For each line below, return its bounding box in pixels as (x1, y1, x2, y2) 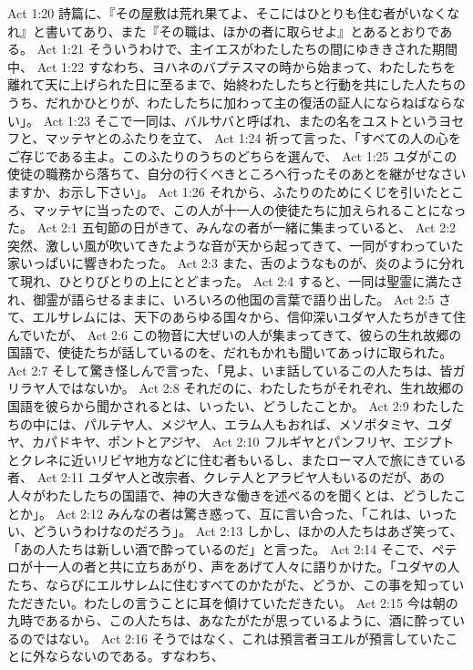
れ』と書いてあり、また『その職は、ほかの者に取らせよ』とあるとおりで (7, 21, 440, 40)
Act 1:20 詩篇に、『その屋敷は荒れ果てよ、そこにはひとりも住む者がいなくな (7, 4, 460, 22)
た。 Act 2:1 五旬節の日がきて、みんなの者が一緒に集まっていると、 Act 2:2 (7, 218, 457, 237)
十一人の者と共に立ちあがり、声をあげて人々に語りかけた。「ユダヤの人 (32, 557, 460, 576)
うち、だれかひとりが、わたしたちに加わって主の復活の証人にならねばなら (7, 92, 453, 111)
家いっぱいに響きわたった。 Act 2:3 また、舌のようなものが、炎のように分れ (7, 253, 465, 273)
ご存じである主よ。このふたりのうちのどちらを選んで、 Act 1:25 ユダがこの (7, 146, 458, 165)
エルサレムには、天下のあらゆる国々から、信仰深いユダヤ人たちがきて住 (32, 307, 467, 326)
